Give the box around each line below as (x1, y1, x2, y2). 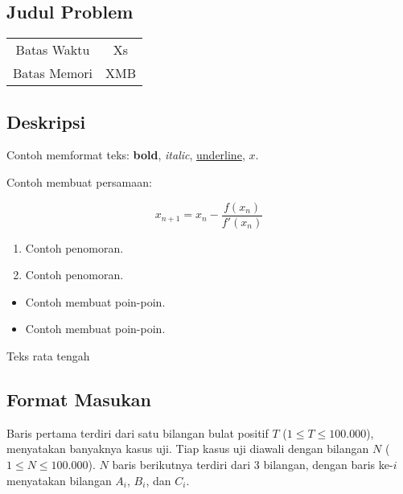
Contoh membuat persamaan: (6, 174, 152, 190)
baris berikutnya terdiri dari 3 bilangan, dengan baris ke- (112, 456, 393, 473)
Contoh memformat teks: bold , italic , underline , (6, 146, 245, 163)
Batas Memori (13, 64, 93, 83)
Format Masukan (6, 387, 152, 412)
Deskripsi (6, 109, 86, 134)
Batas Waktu (15, 40, 90, 60)
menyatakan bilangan (6, 471, 112, 488)
